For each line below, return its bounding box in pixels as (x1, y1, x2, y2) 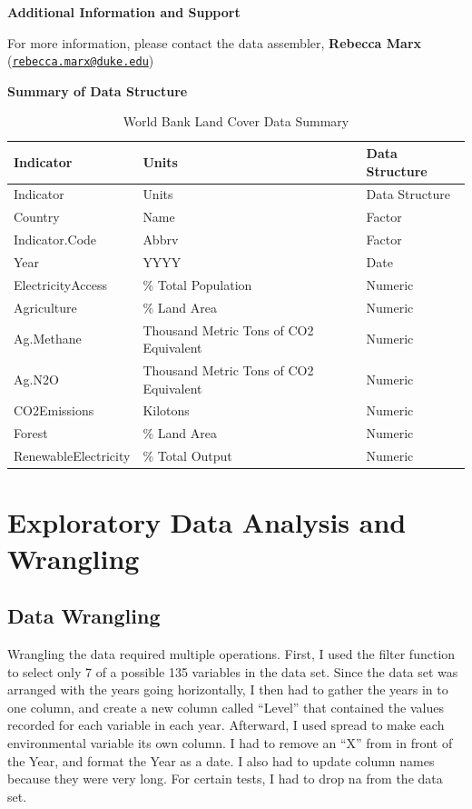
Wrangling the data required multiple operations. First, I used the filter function (7, 644, 456, 663)
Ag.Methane (14, 329, 82, 348)
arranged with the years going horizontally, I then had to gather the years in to (7, 680, 448, 699)
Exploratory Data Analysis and (7, 504, 407, 541)
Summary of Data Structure (7, 81, 188, 100)
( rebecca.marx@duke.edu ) (7, 51, 154, 70)
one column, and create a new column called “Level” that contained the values (7, 697, 444, 716)
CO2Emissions (14, 401, 94, 420)
